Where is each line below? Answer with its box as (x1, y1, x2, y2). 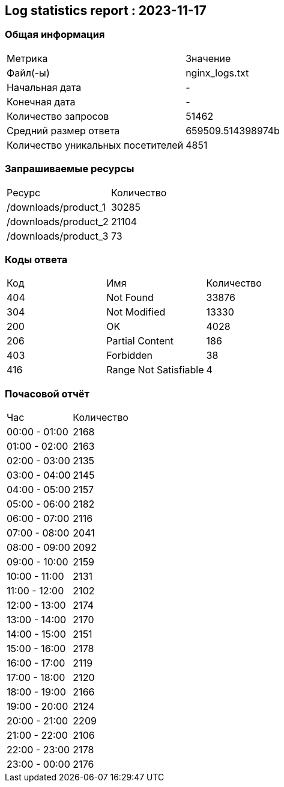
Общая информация (5, 28, 105, 41)
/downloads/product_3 (7, 229, 109, 242)
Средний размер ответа (7, 124, 120, 137)
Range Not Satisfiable (106, 364, 204, 376)
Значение (186, 52, 231, 64)
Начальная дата (7, 81, 82, 93)
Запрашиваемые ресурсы (5, 163, 134, 175)
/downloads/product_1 (7, 201, 106, 213)
